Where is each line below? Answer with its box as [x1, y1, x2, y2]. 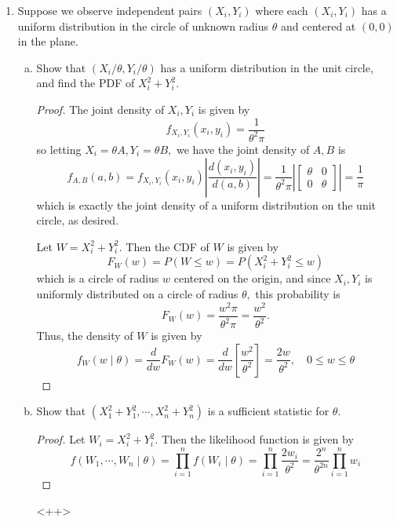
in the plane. [17, 33, 78, 49]
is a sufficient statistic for [207, 403, 330, 419]
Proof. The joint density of [36, 100, 165, 117]
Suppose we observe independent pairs [17, 2, 202, 18]
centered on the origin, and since [173, 270, 331, 287]
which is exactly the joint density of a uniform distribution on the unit [36, 196, 377, 213]
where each [255, 2, 308, 18]
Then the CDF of [126, 238, 209, 254]
